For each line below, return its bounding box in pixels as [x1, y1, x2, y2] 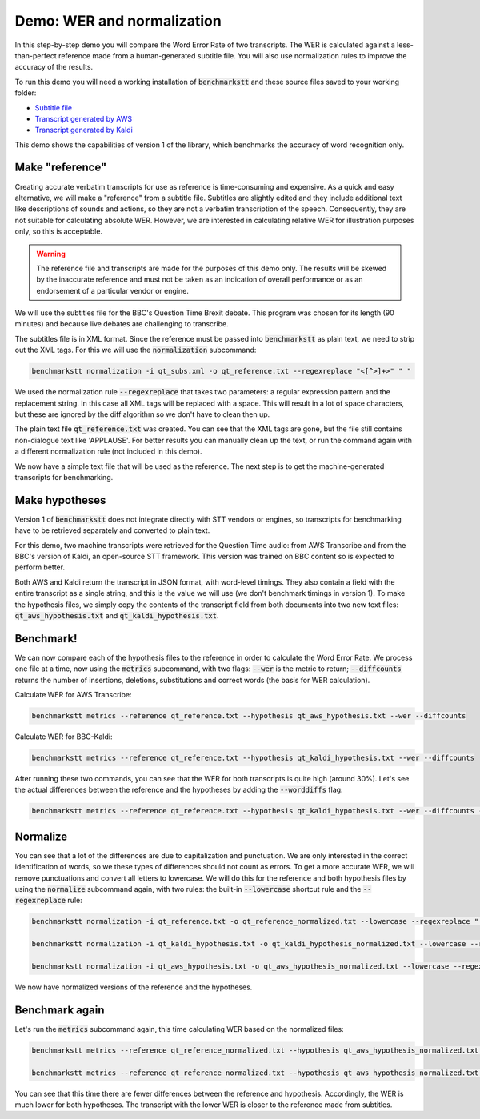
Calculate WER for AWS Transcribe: [14, 690, 132, 700]
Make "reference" [14, 161, 107, 174]
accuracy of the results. [14, 62, 94, 72]
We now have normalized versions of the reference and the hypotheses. [14, 982, 253, 992]
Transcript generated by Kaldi [34, 125, 134, 135]
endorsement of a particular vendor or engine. [36, 286, 190, 295]
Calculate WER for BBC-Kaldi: [14, 732, 113, 741]
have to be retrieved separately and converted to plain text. [14, 526, 210, 535]
